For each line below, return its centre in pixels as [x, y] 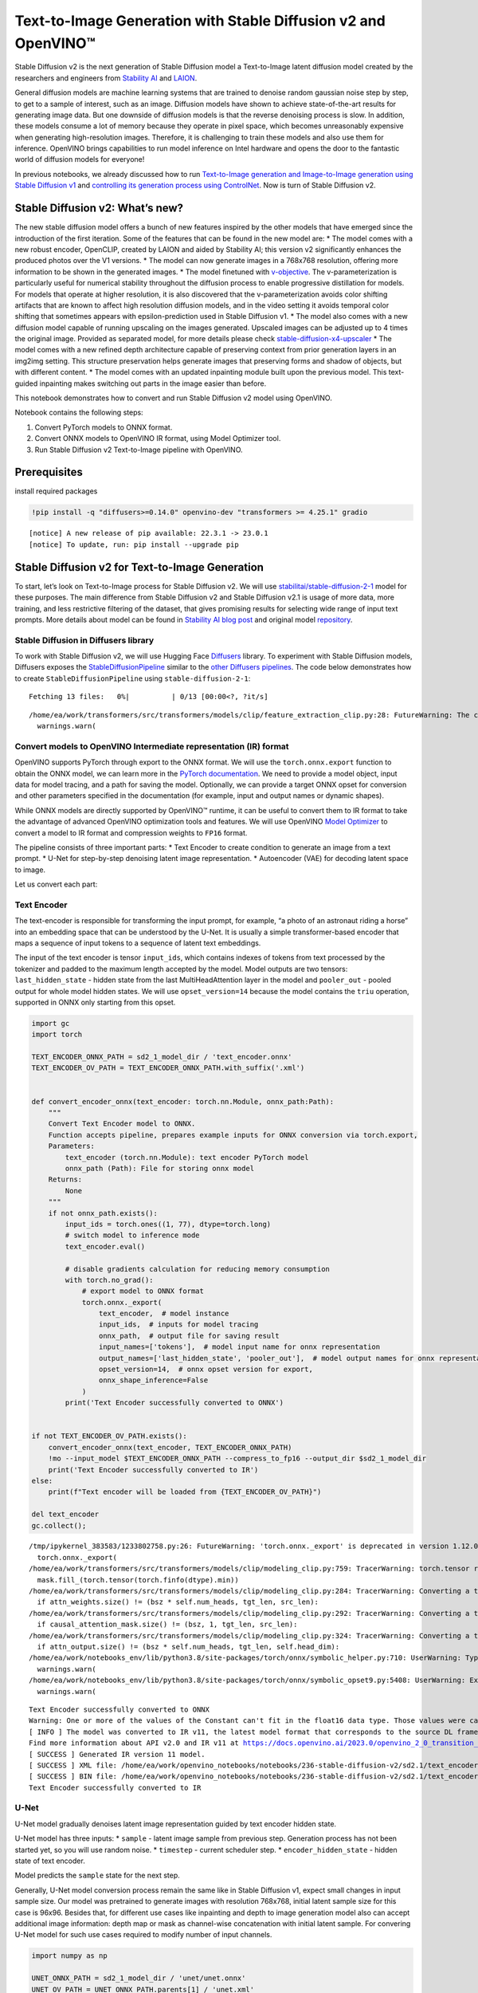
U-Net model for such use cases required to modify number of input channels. [143, 1935]
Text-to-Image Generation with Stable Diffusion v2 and [200, 21]
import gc [51, 1023]
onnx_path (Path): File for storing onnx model [160, 1168]
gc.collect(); [59, 1525]
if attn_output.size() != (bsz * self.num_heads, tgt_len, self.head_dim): [188, 1647]
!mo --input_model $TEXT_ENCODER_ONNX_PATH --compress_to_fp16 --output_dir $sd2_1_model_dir [237, 1458]
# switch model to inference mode [132, 1235]
